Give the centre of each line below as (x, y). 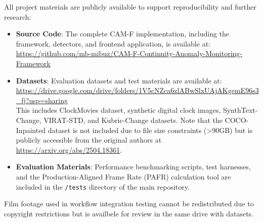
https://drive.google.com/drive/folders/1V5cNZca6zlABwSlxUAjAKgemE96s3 (137, 90)
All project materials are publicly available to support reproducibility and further (130, 7)
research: (18, 16)
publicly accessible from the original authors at (89, 140)
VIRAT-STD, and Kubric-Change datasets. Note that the (133, 120)
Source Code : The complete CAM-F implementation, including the (123, 34)
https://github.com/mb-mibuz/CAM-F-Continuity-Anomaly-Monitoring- (129, 53)
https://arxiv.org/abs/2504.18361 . (69, 149)
